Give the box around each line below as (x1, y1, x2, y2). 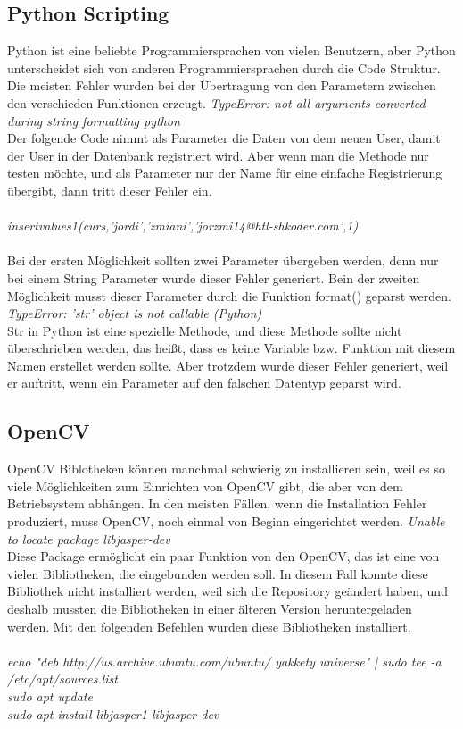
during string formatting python (7, 111, 180, 130)
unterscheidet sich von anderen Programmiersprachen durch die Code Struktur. (7, 58, 441, 77)
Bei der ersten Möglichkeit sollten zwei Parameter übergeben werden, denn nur (7, 251, 439, 270)
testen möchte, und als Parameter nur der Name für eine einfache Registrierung (7, 163, 442, 182)
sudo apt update (7, 687, 93, 705)
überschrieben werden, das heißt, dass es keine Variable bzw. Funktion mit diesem (7, 339, 456, 357)
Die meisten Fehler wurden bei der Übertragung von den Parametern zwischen (7, 76, 436, 95)
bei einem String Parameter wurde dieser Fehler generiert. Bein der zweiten (7, 268, 420, 287)
